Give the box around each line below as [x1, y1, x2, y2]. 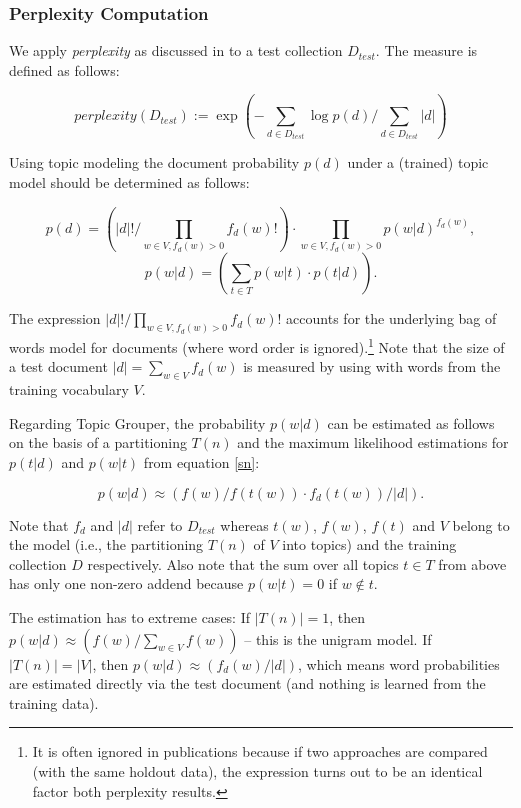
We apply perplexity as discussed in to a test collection [9, 40, 343, 61]
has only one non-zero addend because [9, 573, 244, 594]
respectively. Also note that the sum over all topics [87, 553, 399, 574]
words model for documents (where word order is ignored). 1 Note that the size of [9, 334, 505, 357]
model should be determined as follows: [9, 172, 250, 192]
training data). [9, 692, 99, 713]
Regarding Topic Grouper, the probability [9, 412, 266, 433]
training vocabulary [9, 379, 129, 400]
